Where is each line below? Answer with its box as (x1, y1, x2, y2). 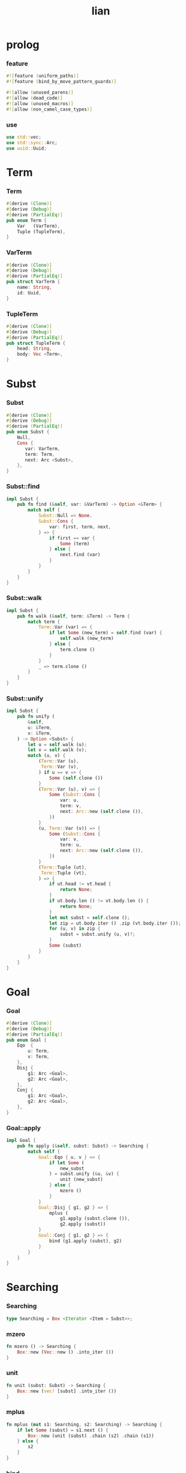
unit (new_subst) (59, 1176, 103, 1183)
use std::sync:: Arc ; (6, 139, 58, 145)
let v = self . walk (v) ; (28, 747, 87, 753)
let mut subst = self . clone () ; (49, 914, 130, 920)
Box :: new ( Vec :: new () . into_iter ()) (17, 1349, 114, 1355)
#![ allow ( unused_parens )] (6, 90, 74, 96)
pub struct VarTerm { (6, 279, 61, 285)
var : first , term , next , (49, 524, 112, 530)
